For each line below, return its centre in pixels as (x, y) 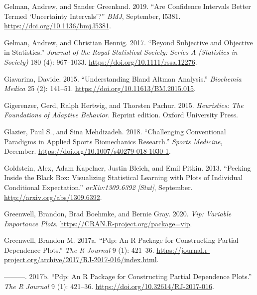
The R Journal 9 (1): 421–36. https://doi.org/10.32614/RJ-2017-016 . (109, 286)
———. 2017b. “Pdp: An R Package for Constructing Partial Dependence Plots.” (128, 276)
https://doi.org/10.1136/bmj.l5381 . (58, 26)
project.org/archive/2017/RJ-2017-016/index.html (80, 259)
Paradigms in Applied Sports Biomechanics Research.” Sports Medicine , (113, 141)
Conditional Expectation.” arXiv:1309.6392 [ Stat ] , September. (98, 187)
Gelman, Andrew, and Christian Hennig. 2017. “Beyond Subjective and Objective (128, 42)
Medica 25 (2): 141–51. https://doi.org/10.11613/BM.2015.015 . (100, 88)
